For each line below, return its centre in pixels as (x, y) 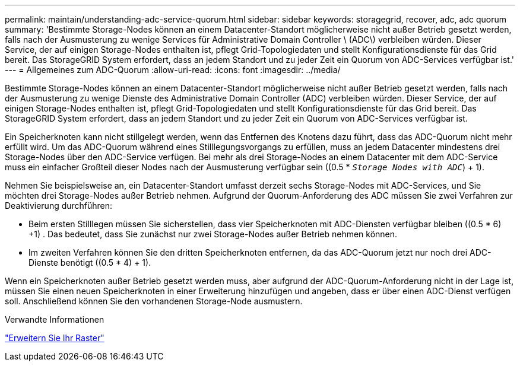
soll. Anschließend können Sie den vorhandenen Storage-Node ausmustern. (154, 301)
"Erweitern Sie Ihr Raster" (55, 338)
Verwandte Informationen (55, 319)
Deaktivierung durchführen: (59, 206)
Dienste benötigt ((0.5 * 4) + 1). (90, 262)
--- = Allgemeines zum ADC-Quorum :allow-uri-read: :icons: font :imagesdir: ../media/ (173, 70)
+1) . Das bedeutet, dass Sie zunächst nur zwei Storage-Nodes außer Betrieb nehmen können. (213, 234)
